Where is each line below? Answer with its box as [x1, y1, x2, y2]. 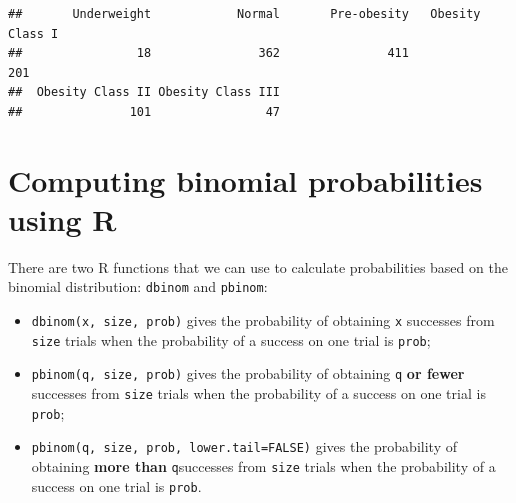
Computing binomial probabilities [8, 159, 483, 200]
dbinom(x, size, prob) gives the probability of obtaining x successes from [31, 310, 495, 331]
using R [8, 198, 117, 239]
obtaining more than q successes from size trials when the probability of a [31, 456, 496, 477]
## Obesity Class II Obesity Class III [8, 85, 281, 100]
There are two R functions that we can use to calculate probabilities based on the [8, 256, 508, 277]
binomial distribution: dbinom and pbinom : [8, 276, 268, 297]
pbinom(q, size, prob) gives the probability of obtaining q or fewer [31, 363, 465, 384]
